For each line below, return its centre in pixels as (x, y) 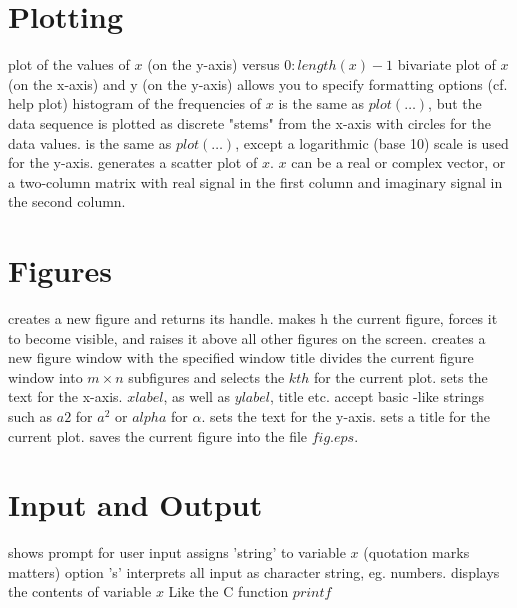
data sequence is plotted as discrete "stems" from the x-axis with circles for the (249, 122)
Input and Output (135, 504)
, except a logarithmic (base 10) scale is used (372, 142)
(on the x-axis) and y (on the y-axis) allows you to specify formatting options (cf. (258, 83)
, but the (455, 103)
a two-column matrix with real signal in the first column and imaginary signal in (255, 181)
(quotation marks (416, 552)
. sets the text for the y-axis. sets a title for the (345, 415)
